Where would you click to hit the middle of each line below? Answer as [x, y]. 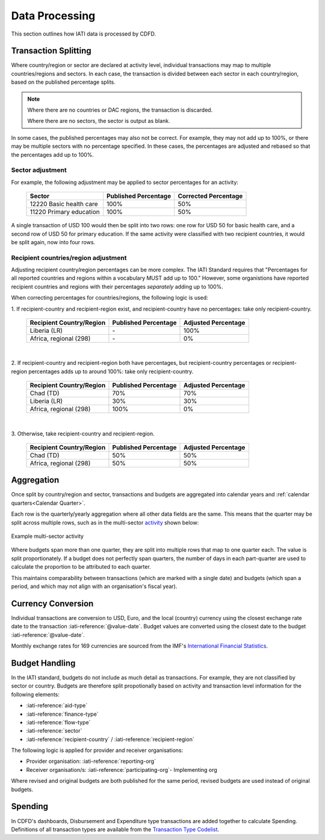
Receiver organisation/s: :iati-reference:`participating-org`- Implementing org [122, 769]
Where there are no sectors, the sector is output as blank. [99, 121]
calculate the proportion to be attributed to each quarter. [81, 567]
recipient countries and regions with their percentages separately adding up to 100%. [117, 286]
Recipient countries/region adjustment [69, 257]
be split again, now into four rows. [53, 242]
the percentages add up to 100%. [53, 154]
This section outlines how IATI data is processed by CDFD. [84, 34]
